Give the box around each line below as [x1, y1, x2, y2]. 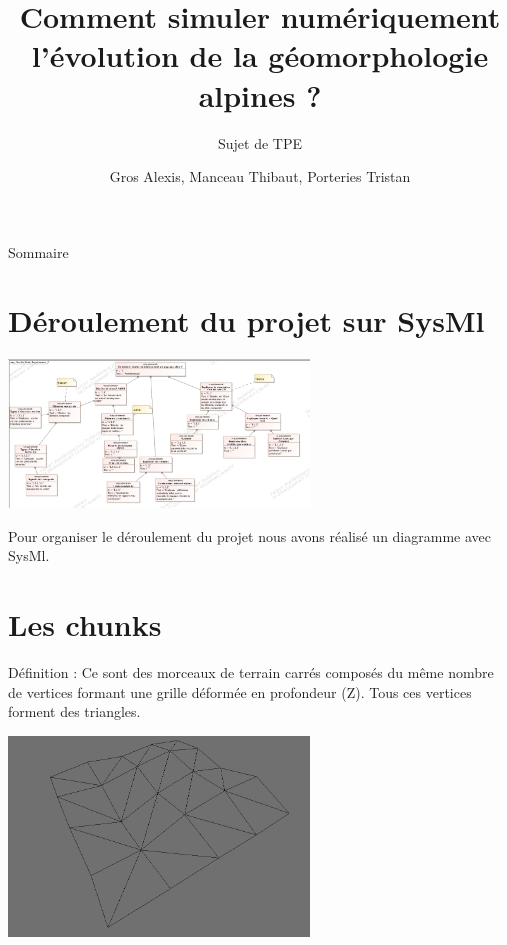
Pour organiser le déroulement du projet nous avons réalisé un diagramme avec [8, 525, 491, 546]
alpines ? [198, 74, 322, 115]
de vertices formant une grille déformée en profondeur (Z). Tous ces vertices [8, 681, 472, 702]
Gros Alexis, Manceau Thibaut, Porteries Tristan [109, 166, 411, 187]
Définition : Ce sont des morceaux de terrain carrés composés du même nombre [8, 662, 494, 683]
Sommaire [8, 241, 69, 262]
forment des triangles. [8, 701, 141, 722]
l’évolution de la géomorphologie [31, 35, 489, 76]
